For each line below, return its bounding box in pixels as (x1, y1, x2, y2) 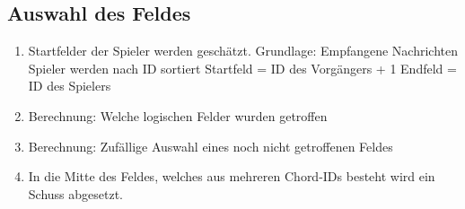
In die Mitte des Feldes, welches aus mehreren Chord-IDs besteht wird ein (28, 167, 435, 186)
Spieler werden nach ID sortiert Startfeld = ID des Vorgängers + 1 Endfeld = (28, 58, 457, 77)
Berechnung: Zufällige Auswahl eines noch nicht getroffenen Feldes (28, 136, 393, 155)
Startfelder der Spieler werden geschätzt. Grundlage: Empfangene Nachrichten (28, 41, 459, 60)
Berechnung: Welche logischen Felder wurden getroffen (28, 106, 328, 125)
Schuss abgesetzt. (28, 184, 124, 203)
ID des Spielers (28, 76, 111, 95)
